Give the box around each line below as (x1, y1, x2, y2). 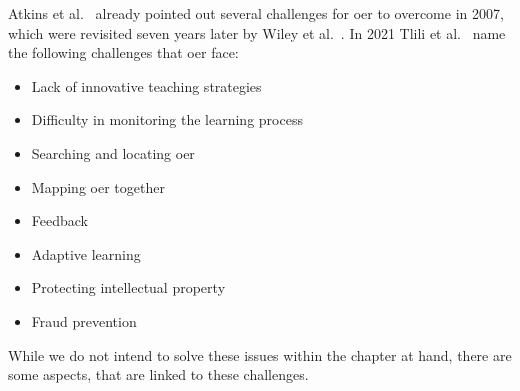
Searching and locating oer (31, 142, 195, 163)
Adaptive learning (31, 243, 141, 264)
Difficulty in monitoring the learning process (31, 109, 303, 130)
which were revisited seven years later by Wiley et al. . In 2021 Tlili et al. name (8, 22, 506, 43)
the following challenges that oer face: (8, 42, 239, 63)
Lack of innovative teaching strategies (31, 75, 262, 96)
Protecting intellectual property (31, 277, 226, 298)
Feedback (31, 210, 88, 231)
